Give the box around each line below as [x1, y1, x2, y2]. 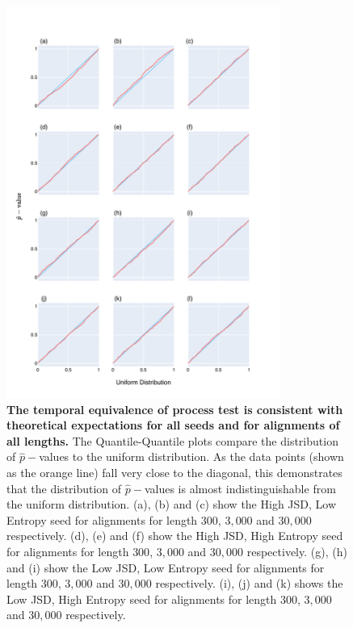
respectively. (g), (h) [246, 543, 347, 560]
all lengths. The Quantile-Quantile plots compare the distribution [6, 432, 338, 449]
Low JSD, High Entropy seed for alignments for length [6, 590, 277, 607]
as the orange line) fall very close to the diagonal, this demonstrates [6, 464, 342, 481]
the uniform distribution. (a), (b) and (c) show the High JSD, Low [6, 496, 337, 513]
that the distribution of [6, 479, 122, 496]
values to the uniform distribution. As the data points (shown [39, 448, 344, 465]
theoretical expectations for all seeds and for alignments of [6, 417, 340, 433]
